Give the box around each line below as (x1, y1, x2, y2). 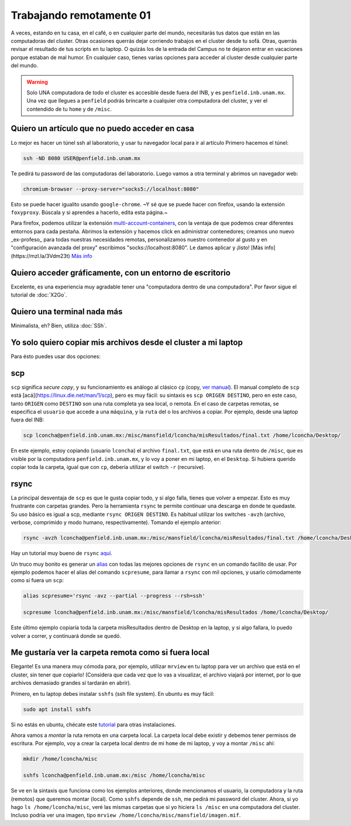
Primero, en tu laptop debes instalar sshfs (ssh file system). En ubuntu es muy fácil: (11, 690, 215, 697)
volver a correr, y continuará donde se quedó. (11, 632, 121, 639)
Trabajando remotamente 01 (11, 9, 151, 22)
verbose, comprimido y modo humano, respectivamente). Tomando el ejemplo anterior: (11, 519, 222, 526)
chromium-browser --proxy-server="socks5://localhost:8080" (23, 185, 199, 192)
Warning (26, 78, 48, 85)
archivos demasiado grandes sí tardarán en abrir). (11, 679, 132, 686)
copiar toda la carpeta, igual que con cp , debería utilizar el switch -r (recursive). (11, 464, 205, 471)
